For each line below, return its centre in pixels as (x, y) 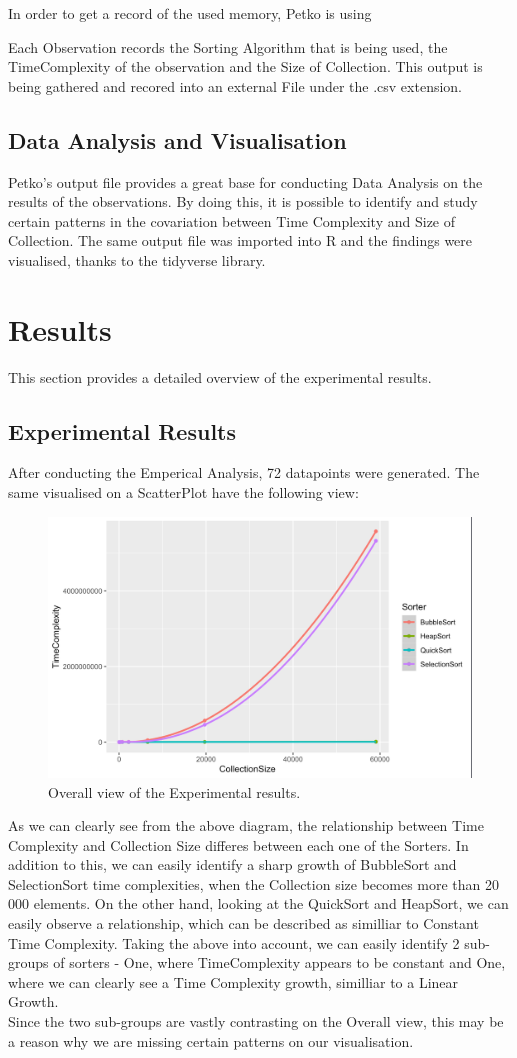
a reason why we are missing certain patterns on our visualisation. (211, 1040)
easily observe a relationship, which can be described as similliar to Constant (243, 923)
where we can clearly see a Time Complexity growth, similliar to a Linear (233, 981)
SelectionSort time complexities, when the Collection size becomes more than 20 (254, 883)
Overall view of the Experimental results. (174, 791)
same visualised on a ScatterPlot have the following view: (183, 492)
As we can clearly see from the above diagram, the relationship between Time (246, 825)
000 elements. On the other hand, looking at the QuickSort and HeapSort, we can (258, 903)
